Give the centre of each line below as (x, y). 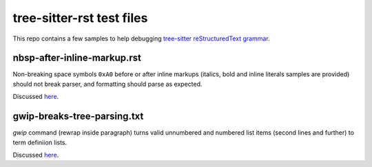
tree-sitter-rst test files (80, 18)
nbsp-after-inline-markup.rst (77, 58)
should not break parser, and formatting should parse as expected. (107, 84)
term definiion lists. (40, 142)
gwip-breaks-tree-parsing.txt (78, 116)
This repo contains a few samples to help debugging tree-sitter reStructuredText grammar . (141, 38)
